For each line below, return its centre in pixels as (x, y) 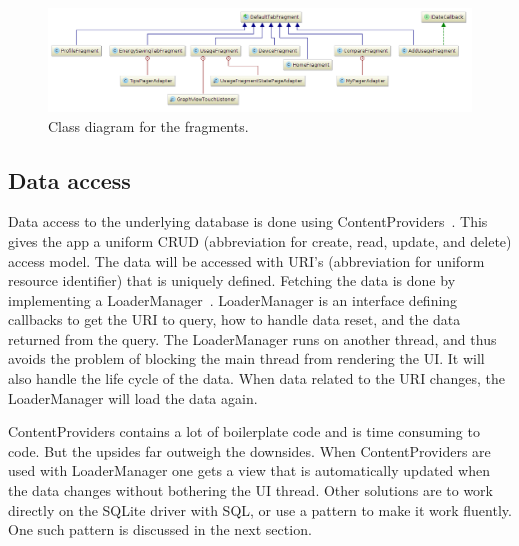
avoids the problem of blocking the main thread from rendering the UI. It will (246, 358)
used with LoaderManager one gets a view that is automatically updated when (249, 470)
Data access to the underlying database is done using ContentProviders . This (248, 221)
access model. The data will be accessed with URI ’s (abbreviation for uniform (246, 260)
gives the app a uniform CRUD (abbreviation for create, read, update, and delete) (260, 240)
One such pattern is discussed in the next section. (160, 529)
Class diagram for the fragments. (148, 125)
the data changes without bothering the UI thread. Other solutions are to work (251, 490)
